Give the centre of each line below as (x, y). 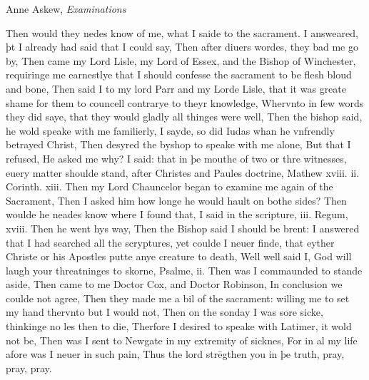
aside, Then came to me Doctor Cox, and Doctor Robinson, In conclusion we (174, 284)
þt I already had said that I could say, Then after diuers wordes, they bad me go (182, 47)
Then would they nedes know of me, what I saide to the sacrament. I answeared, (182, 32)
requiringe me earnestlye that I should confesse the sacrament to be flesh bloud (179, 75)
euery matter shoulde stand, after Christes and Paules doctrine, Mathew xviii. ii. (183, 172)
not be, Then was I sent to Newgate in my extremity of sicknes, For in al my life (182, 340)
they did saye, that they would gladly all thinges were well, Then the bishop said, (184, 117)
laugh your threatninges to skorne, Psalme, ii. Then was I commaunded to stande (184, 270)
